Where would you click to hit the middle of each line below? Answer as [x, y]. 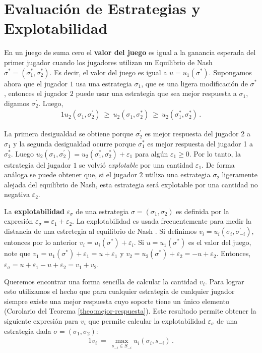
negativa [17, 194]
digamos [17, 103]
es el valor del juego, [220, 242]
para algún [151, 153]
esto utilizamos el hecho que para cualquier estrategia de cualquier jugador [119, 291]
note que [17, 253]
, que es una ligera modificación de [194, 83]
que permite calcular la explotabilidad [147, 321]
